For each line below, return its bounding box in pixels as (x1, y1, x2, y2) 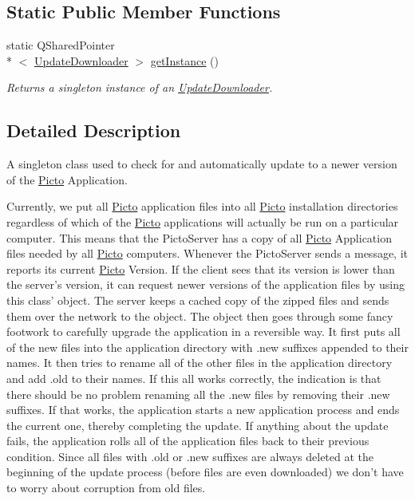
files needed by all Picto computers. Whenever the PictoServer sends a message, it (6, 245, 409, 262)
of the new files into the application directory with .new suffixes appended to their (6, 338, 409, 355)
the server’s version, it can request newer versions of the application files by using (6, 276, 405, 293)
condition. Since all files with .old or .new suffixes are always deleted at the (6, 448, 374, 464)
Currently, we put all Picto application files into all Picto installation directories (6, 198, 398, 215)
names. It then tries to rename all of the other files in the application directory (6, 354, 393, 371)
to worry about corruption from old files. (6, 479, 206, 496)
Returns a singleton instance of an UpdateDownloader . (6, 79, 273, 96)
